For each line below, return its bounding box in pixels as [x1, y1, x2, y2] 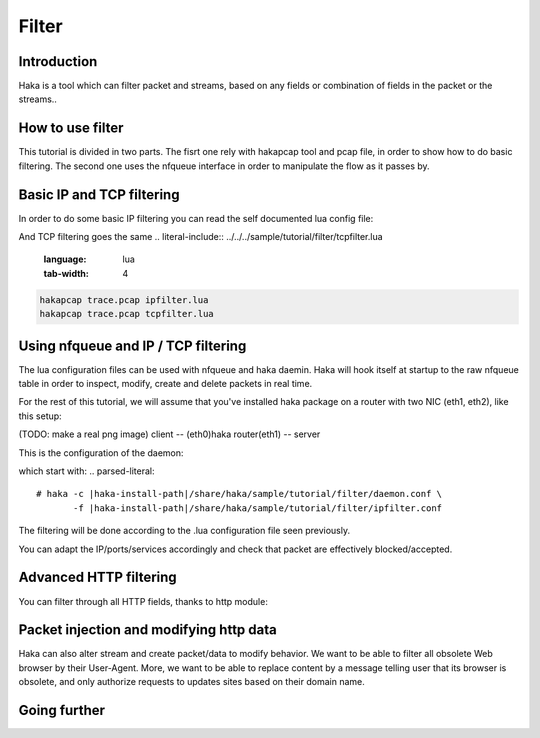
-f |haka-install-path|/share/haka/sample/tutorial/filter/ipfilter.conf [73, 502, 443, 514]
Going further [18, 702, 105, 719]
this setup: [18, 410, 62, 422]
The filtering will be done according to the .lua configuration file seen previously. [18, 525, 350, 537]
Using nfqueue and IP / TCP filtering [18, 337, 247, 354]
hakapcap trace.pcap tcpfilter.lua [39, 308, 214, 320]
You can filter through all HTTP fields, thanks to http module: [18, 595, 269, 607]
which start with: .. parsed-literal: [18, 465, 155, 477]
